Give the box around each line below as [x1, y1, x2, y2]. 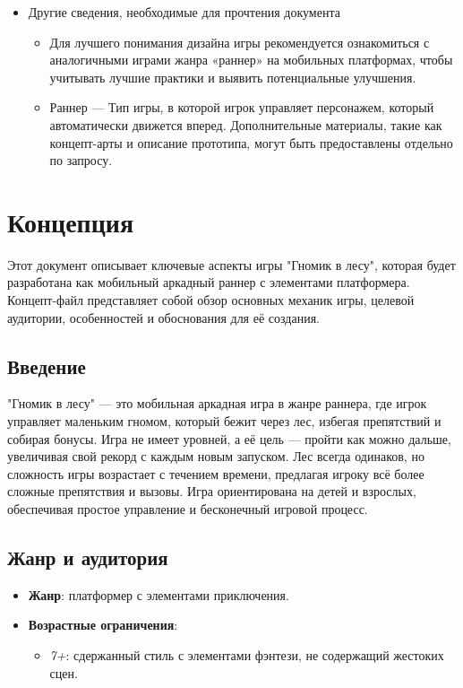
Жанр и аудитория [7, 544, 168, 570]
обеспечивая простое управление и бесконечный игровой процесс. [7, 500, 368, 518]
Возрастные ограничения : [28, 615, 178, 634]
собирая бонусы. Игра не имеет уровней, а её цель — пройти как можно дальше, [7, 429, 451, 448]
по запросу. [49, 151, 113, 170]
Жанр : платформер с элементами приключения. [28, 585, 289, 604]
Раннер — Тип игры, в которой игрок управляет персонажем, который [49, 98, 434, 117]
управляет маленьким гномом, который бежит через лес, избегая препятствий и [7, 412, 442, 431]
